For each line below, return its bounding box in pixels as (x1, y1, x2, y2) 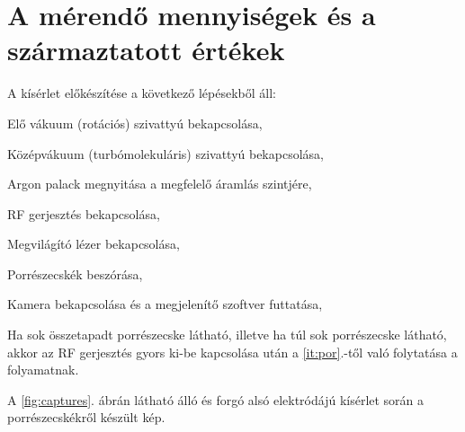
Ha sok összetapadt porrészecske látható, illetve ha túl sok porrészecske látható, (7, 325, 447, 344)
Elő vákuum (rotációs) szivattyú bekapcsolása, (7, 113, 263, 132)
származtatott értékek (7, 31, 285, 68)
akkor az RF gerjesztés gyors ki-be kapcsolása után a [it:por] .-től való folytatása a (7, 342, 458, 361)
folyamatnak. (7, 360, 79, 379)
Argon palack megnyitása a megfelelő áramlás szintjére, (7, 174, 312, 193)
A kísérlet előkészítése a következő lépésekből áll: (7, 84, 276, 102)
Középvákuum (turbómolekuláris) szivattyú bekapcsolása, (7, 144, 324, 163)
